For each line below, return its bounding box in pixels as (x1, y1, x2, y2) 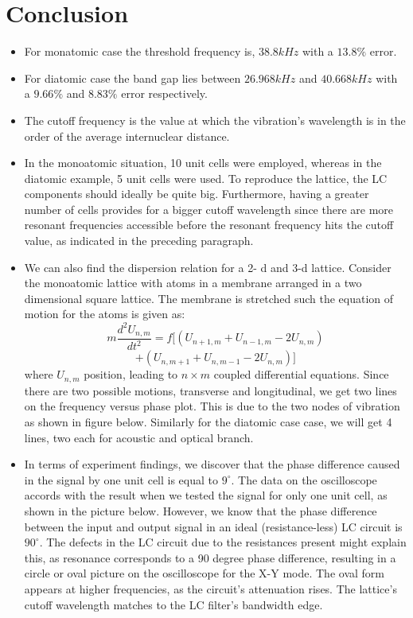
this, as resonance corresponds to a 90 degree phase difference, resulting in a (24, 549, 396, 566)
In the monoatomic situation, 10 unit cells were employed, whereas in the (24, 154, 382, 171)
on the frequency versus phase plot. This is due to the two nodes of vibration (24, 398, 400, 414)
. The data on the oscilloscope (231, 471, 377, 488)
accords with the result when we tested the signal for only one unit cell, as (24, 487, 388, 503)
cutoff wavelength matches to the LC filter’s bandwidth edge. (24, 596, 323, 612)
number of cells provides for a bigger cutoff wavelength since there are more (24, 200, 394, 217)
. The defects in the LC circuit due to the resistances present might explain (39, 534, 407, 550)
